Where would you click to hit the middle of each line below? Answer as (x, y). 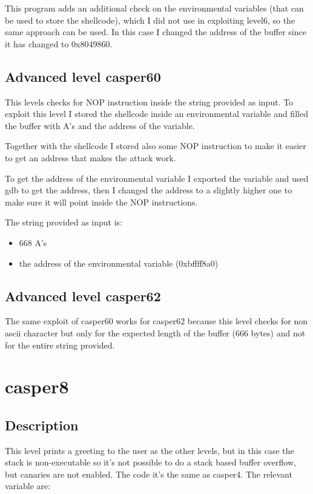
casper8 (37, 386)
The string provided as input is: (64, 222)
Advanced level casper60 (83, 76)
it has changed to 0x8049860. (59, 43)
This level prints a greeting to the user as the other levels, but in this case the (150, 450)
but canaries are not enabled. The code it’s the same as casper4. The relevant (149, 474)
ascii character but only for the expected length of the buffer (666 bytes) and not (155, 332)
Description (42, 425)
